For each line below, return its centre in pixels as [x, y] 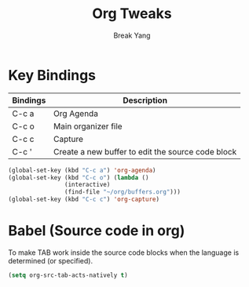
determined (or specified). [50, 261]
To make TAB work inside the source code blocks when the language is [124, 252]
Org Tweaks [132, 14]
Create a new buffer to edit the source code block [145, 151]
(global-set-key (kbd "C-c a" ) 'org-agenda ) [82, 170]
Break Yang [132, 35]
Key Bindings [52, 75]
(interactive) [87, 185]
